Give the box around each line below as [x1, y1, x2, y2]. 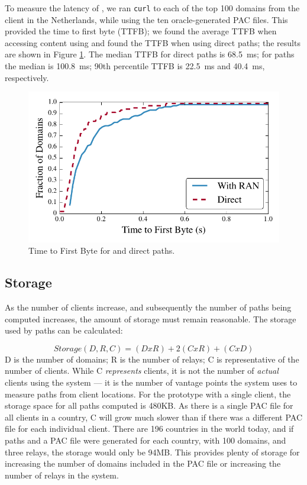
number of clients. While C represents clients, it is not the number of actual [5, 364, 279, 377]
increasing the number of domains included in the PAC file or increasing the [5, 457, 281, 470]
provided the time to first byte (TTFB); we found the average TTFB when [5, 25, 277, 37]
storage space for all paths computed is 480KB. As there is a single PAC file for [5, 399, 293, 412]
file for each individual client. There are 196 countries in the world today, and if [5, 422, 294, 435]
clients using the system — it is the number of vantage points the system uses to [5, 376, 298, 388]
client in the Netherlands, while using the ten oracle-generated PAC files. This [5, 13, 288, 25]
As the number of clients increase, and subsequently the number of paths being [5, 301, 292, 313]
